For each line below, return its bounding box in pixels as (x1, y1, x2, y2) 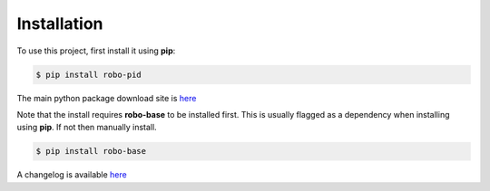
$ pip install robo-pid (35, 69, 142, 80)
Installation (16, 14, 103, 33)
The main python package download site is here (16, 92, 197, 103)
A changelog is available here (16, 169, 127, 180)
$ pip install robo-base (35, 146, 147, 157)
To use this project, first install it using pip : (16, 45, 176, 56)
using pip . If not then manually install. (16, 122, 158, 133)
